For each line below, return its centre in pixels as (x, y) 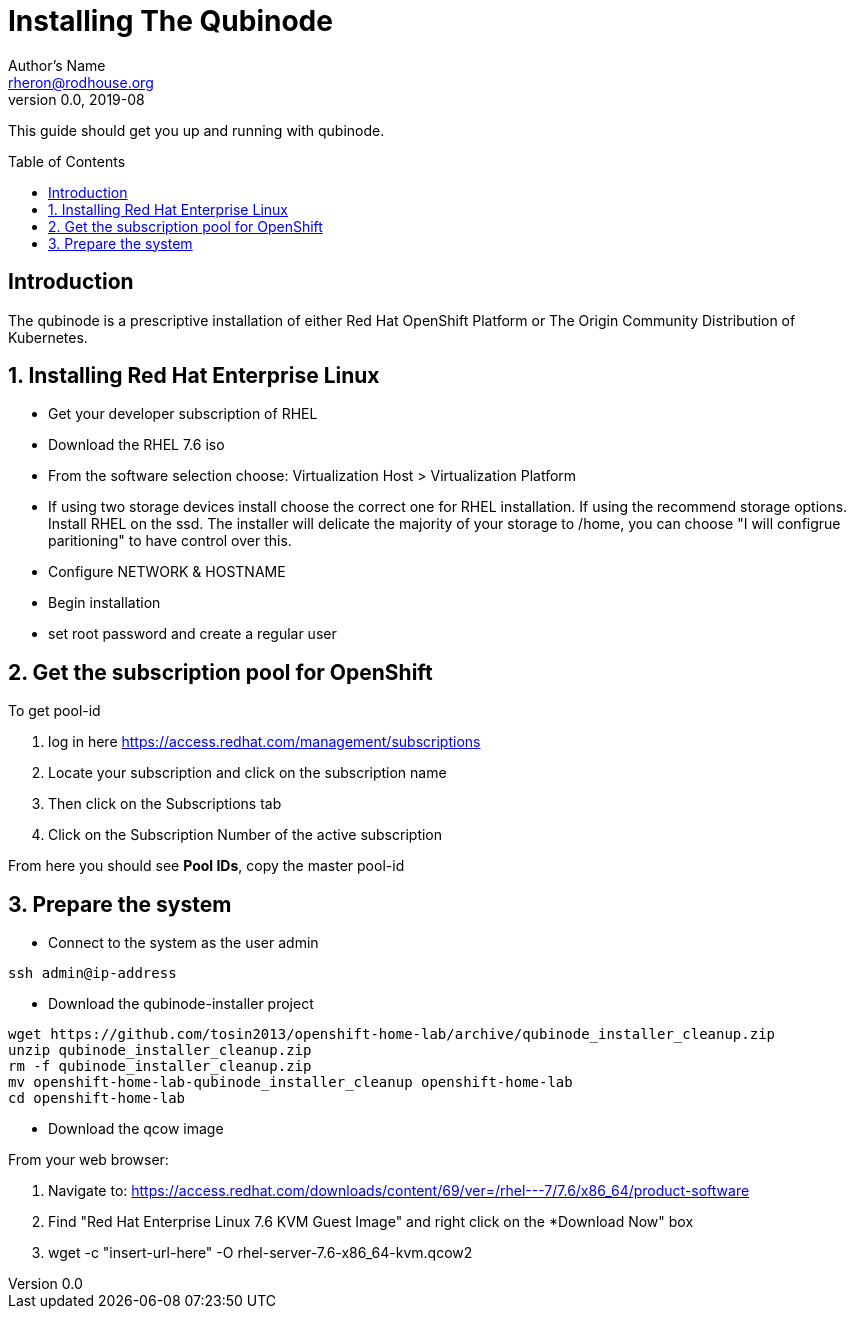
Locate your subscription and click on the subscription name (247, 773)
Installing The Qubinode (170, 21)
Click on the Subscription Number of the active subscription (245, 835)
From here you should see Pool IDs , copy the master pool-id (206, 866)
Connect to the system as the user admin (183, 943)
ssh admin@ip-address (92, 973)
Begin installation (104, 603)
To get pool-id (54, 711)
